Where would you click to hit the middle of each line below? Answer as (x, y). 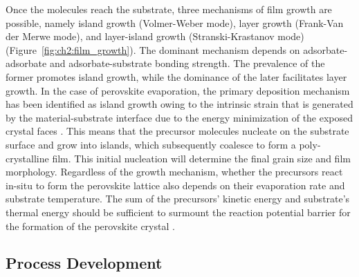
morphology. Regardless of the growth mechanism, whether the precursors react (174, 172)
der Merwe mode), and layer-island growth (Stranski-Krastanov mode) (155, 36)
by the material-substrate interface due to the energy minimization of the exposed (179, 117)
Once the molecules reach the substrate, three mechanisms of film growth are (169, 9)
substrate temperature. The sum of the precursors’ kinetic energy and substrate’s (178, 199)
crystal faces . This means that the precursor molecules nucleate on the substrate (177, 131)
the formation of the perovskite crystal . (90, 226)
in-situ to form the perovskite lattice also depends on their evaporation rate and (175, 185)
